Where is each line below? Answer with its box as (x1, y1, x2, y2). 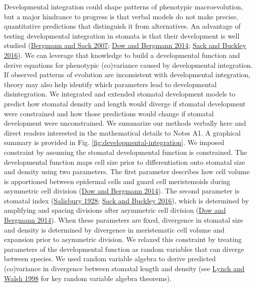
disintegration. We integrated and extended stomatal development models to (4, 89, 236, 99)
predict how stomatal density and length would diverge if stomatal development (4, 98, 246, 108)
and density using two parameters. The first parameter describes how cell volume (4, 166, 250, 177)
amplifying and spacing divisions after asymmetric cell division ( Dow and (4, 205, 226, 215)
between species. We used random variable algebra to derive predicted (4, 253, 216, 264)
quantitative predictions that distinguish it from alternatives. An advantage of (4, 21, 241, 31)
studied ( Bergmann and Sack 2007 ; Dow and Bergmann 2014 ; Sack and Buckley (4, 40, 247, 50)
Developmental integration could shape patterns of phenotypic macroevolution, (4, 1, 243, 11)
